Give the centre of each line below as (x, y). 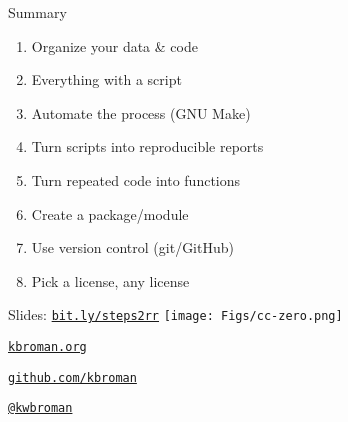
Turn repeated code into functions (136, 179)
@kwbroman (40, 408)
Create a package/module (110, 213)
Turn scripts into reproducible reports (147, 146)
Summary (37, 12)
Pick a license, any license (110, 280)
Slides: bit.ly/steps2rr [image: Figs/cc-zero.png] (175, 314)
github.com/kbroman (72, 377)
